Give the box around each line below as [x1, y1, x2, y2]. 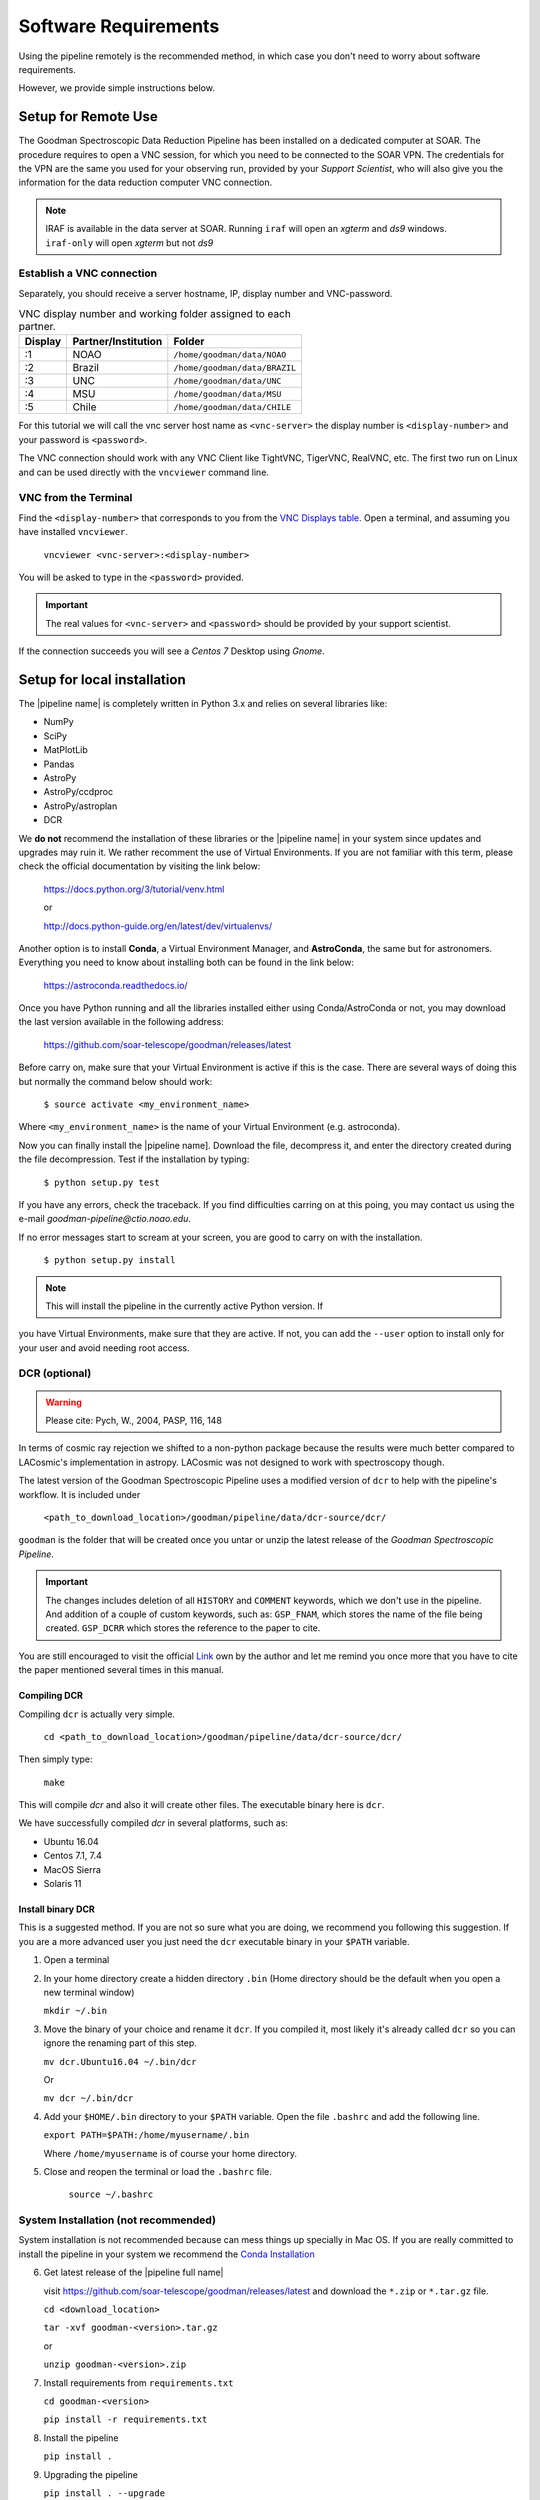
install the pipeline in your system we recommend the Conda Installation [18, 2248, 315, 2260]
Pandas [43, 758, 75, 770]
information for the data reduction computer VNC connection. [18, 176, 273, 189]
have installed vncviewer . [18, 526, 129, 538]
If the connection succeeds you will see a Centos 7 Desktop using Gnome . [18, 645, 325, 657]
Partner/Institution [72, 335, 163, 349]
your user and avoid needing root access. [18, 1341, 190, 1354]
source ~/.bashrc [68, 2189, 154, 2200]
